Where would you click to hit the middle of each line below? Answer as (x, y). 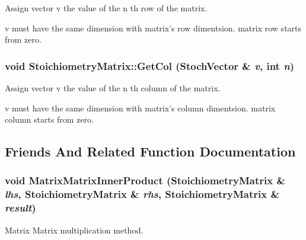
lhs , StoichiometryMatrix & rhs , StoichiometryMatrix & (142, 194)
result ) (20, 208)
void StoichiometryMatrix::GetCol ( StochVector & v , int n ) (150, 65)
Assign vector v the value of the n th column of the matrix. (113, 88)
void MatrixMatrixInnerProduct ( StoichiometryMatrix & (145, 180)
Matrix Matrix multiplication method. (74, 230)
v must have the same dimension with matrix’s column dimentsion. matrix (140, 108)
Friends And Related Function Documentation (150, 151)
